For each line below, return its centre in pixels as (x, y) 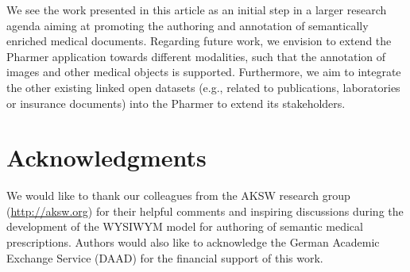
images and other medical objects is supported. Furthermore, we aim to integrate (204, 72)
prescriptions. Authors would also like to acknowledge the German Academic (193, 242)
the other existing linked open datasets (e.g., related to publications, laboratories (203, 87)
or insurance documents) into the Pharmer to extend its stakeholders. (176, 103)
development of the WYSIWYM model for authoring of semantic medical (185, 226)
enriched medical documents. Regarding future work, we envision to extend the (199, 41)
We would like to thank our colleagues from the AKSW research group (178, 195)
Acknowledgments (106, 157)
